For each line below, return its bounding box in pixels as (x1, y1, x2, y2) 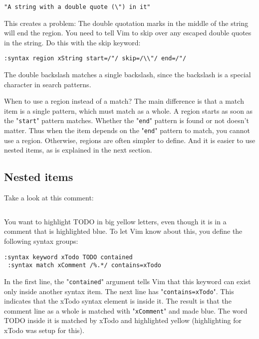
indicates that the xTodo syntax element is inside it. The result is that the (4, 296, 232, 306)
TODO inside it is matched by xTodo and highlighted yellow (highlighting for (4, 315, 242, 326)
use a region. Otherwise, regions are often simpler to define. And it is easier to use (4, 135, 256, 145)
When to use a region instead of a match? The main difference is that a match (4, 96, 244, 106)
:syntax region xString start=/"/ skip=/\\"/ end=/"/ (4, 55, 187, 62)
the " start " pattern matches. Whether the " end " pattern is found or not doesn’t (4, 115, 249, 126)
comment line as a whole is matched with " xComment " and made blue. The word (4, 305, 248, 316)
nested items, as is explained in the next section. (4, 145, 152, 155)
